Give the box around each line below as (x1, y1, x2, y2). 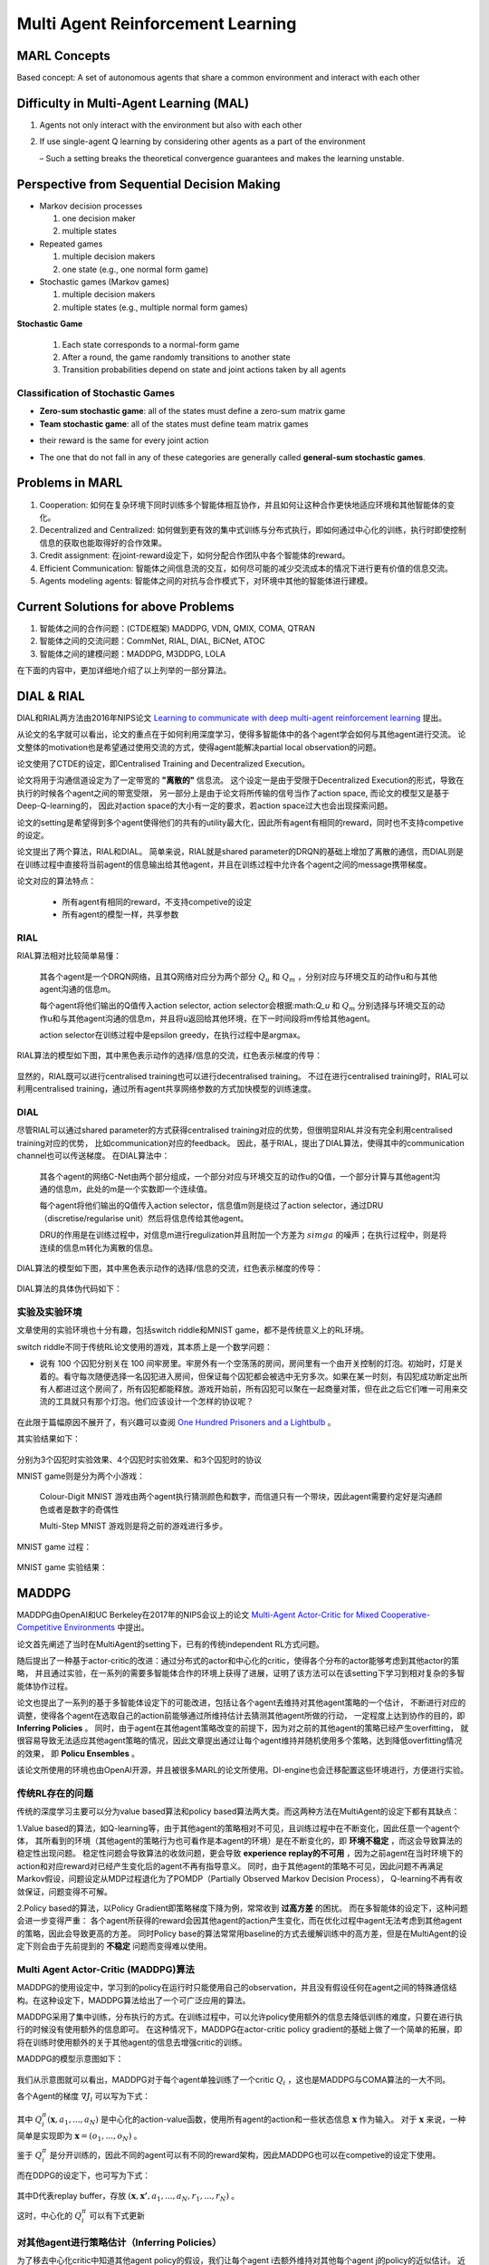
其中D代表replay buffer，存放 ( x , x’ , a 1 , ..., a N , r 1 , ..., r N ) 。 (16, 2191, 240, 2203)
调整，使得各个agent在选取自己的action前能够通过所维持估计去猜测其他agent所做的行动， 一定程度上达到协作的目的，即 (16, 1710, 465, 1720)
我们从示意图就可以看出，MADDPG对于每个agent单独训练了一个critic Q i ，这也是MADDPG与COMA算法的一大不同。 (16, 2074, 451, 2087)
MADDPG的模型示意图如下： (16, 2053, 124, 2065)
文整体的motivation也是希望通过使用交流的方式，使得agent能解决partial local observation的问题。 (16, 741, 382, 752)
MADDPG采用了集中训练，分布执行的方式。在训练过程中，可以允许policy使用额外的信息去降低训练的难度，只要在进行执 (16, 2011, 464, 2022)
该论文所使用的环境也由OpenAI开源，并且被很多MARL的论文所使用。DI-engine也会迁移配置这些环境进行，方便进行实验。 (16, 1765, 469, 1776)
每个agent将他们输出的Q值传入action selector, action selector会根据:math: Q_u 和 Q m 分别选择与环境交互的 (39, 1000, 437, 1014)
